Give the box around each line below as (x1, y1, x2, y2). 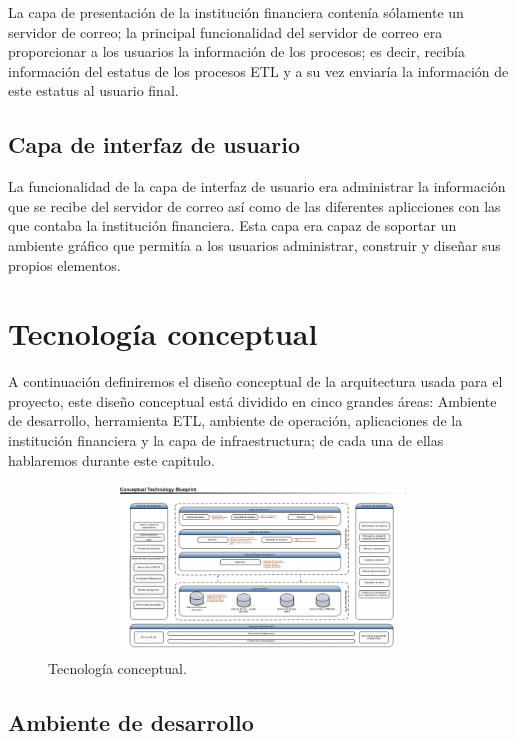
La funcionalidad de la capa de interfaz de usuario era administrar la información (8, 176, 506, 197)
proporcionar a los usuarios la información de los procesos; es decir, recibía (8, 41, 466, 62)
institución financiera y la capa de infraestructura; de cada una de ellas (8, 430, 444, 451)
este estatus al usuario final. (8, 80, 179, 101)
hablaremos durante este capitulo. (8, 449, 215, 470)
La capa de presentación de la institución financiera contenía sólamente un (8, 2, 464, 22)
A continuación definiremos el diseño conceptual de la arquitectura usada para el (8, 371, 503, 392)
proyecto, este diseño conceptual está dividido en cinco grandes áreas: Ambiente (8, 390, 497, 411)
